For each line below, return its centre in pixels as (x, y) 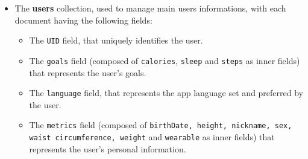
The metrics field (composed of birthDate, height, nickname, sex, (161, 125)
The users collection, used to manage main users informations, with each (150, 8)
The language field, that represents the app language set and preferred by (166, 93)
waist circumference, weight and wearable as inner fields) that (152, 137)
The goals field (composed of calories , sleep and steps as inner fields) (165, 60)
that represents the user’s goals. (88, 72)
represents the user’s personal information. (108, 148)
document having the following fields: (83, 20)
